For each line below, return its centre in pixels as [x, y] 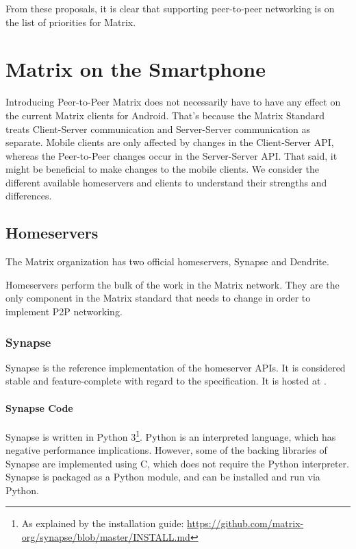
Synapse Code [39, 407]
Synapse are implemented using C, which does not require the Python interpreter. [177, 463]
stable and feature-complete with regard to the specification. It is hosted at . [166, 381]
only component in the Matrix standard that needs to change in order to [158, 298]
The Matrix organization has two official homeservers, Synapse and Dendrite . [167, 261]
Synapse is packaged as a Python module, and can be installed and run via [163, 477]
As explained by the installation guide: [103, 523]
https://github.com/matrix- [245, 523]
